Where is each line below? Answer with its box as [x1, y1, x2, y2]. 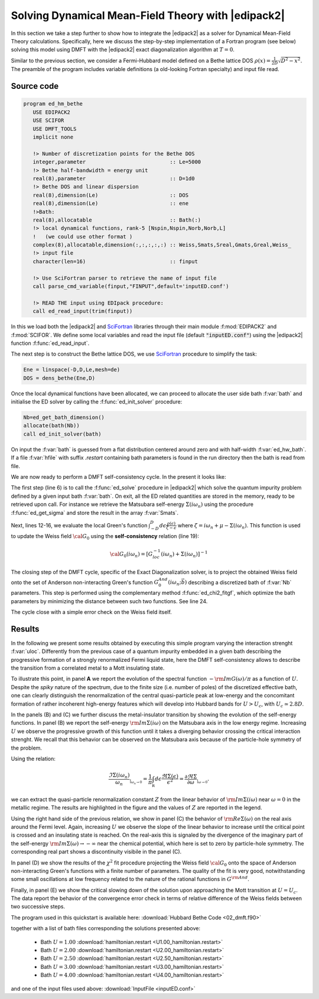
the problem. [11, 744, 43, 751]
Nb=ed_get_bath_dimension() [23, 414, 105, 421]
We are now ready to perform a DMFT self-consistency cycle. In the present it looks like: [11, 473, 227, 481]
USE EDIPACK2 [32, 108, 71, 116]
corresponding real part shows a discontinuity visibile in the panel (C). [11, 848, 182, 856]
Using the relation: [11, 755, 56, 762]
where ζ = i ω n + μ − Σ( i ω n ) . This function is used [177, 521, 301, 530]
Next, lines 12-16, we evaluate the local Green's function [11, 521, 148, 529]
